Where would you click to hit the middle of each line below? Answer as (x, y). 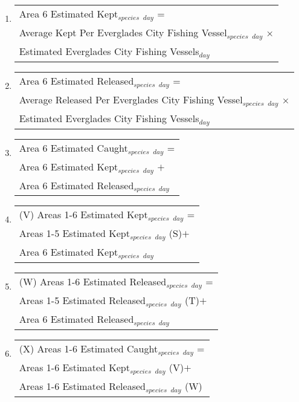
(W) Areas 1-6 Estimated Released (93, 282)
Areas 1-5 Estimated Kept (74, 233)
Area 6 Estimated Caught (73, 148)
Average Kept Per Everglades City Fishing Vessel (123, 32)
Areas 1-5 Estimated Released (82, 300)
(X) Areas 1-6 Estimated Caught (88, 349)
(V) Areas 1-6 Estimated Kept (83, 215)
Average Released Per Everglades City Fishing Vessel (131, 99)
